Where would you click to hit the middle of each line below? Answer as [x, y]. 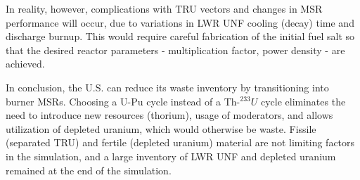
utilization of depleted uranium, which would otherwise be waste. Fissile [161, 128]
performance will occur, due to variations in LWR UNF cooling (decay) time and [180, 22]
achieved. [25, 64]
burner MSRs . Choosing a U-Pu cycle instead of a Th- [123, 101]
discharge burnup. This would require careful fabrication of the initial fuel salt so [180, 36]
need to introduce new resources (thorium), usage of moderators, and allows [169, 115]
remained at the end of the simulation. [89, 170]
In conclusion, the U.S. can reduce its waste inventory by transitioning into [167, 87]
